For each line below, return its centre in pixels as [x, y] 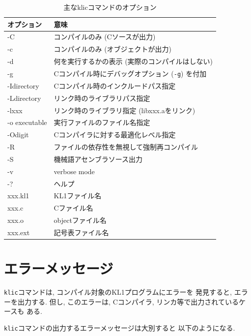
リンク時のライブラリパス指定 [102, 98]
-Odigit [18, 135]
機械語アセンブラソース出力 [98, 159]
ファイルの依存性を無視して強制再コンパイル [126, 147]
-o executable [27, 122]
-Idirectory [23, 85]
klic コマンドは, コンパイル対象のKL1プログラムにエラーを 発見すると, [118, 292]
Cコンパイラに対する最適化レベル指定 [115, 135]
